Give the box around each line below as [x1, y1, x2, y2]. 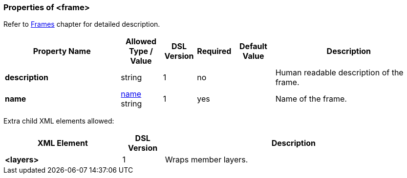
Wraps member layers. [165, 155, 248, 165]
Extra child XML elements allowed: [3, 117, 114, 125]
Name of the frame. [275, 94, 347, 104]
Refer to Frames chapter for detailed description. [3, 20, 160, 29]
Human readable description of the [275, 68, 404, 78]
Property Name [33, 46, 91, 56]
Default [239, 41, 267, 52]
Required [197, 46, 232, 56]
